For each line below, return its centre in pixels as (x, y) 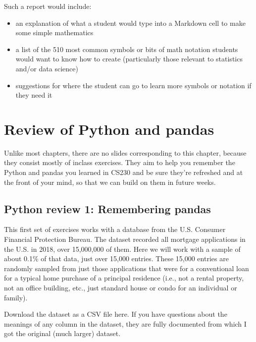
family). (16, 297)
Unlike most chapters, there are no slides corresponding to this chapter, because (125, 152)
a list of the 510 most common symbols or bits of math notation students (127, 49)
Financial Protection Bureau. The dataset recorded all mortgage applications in (125, 239)
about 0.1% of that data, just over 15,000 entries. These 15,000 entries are (116, 258)
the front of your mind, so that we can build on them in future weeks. (110, 182)
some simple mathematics (54, 32)
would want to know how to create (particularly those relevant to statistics (129, 59)
